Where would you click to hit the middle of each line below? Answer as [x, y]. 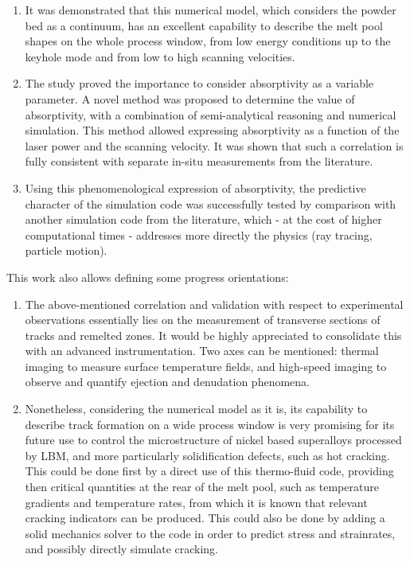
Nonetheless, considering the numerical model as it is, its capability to [196, 409]
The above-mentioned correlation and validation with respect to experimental [214, 304]
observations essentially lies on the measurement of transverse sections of [203, 320]
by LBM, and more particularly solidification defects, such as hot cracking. [207, 455]
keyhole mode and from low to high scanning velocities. [160, 56]
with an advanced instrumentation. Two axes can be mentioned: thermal [202, 351]
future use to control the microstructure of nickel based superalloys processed [213, 440]
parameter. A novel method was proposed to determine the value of [190, 98]
